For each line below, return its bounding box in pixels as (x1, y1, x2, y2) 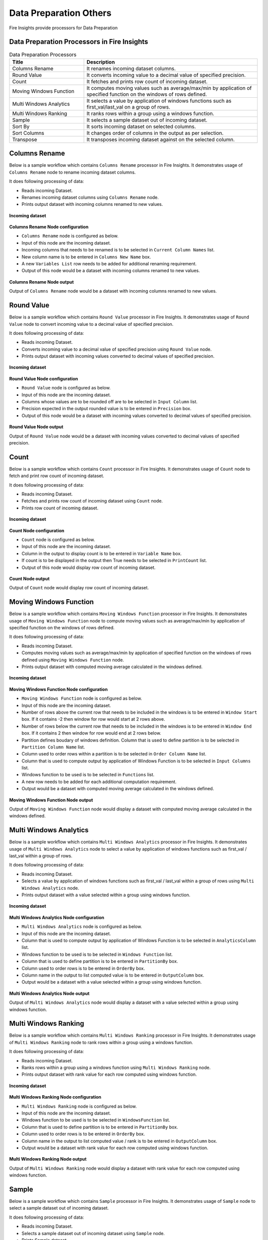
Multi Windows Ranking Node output (9, 1156, 87, 1162)
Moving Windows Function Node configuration (9, 686, 108, 692)
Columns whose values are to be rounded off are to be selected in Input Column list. (21, 399, 198, 405)
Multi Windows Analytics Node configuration (9, 914, 104, 920)
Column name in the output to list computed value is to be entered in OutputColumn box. (21, 972, 204, 978)
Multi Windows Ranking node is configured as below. (21, 1103, 137, 1109)
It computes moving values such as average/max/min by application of (86, 84, 252, 91)
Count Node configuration (9, 527, 65, 533)
